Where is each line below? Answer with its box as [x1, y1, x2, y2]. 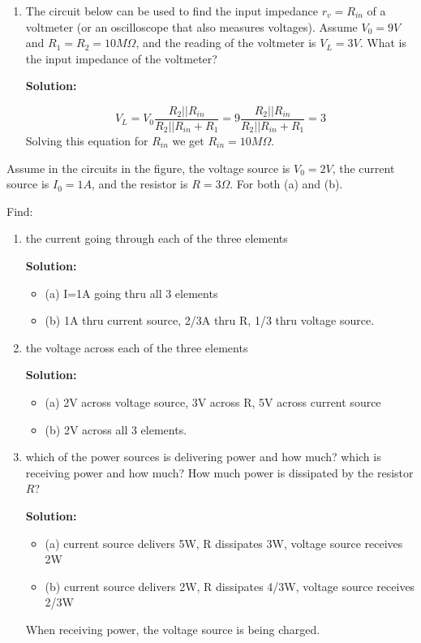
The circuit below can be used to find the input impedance [25, 2, 319, 19]
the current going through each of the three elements [25, 230, 288, 247]
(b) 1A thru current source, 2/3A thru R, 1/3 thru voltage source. [45, 312, 375, 329]
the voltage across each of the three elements [25, 339, 248, 356]
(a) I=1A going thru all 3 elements [45, 284, 218, 301]
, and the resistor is [91, 175, 188, 192]
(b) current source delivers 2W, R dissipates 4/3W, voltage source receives [45, 577, 415, 594]
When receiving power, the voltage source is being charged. [25, 620, 320, 637]
